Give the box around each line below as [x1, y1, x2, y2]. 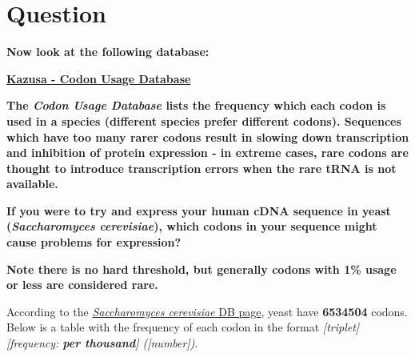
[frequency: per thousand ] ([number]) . [6, 335, 198, 351]
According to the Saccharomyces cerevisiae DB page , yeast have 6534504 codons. [6, 303, 408, 319]
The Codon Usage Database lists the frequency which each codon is [6, 97, 386, 114]
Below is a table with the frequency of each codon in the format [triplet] [6, 319, 360, 335]
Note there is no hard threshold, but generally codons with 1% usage [6, 260, 397, 277]
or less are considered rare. [6, 276, 158, 293]
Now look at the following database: [6, 43, 209, 60]
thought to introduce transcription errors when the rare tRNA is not [6, 159, 397, 176]
